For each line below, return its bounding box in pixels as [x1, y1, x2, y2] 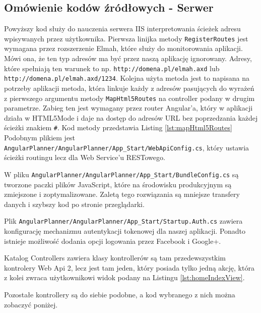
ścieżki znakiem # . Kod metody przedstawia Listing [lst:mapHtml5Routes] [4, 122, 232, 133]
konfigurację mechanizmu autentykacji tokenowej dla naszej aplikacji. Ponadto [4, 225, 246, 236]
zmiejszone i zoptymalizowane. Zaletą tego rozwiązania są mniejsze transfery [4, 189, 240, 199]
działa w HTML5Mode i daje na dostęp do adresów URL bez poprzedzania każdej [4, 112, 258, 123]
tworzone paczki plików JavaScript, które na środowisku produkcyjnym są [4, 179, 232, 189]
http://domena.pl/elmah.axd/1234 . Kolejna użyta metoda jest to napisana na [4, 73, 249, 83]
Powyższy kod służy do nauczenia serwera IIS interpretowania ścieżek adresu [4, 23, 241, 34]
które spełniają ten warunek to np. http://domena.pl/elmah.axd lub [4, 63, 220, 73]
